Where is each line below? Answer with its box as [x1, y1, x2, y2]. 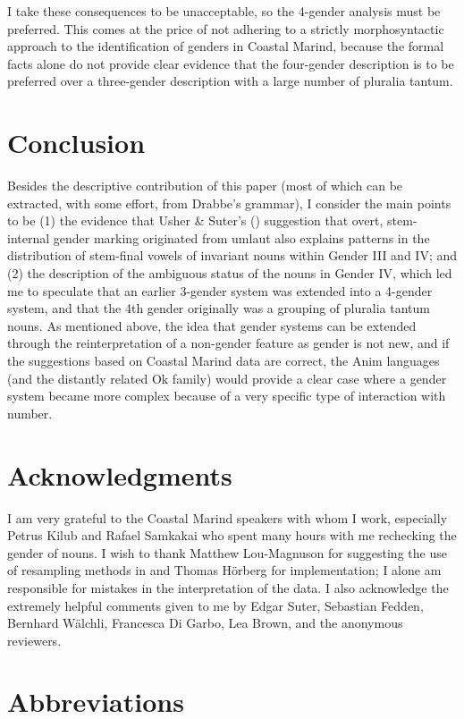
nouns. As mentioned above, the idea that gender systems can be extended [7, 316, 417, 334]
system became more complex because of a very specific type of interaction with [7, 386, 446, 405]
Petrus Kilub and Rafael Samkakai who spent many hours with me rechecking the [7, 526, 457, 545]
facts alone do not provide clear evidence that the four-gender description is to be [7, 54, 454, 72]
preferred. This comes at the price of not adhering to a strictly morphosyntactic [7, 19, 444, 38]
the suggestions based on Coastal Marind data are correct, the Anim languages [7, 351, 440, 370]
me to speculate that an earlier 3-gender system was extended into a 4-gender [7, 281, 433, 300]
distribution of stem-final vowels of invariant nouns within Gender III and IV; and [7, 246, 458, 265]
